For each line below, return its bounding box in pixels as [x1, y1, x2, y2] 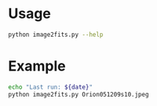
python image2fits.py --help [8, 31, 104, 38]
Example [8, 57, 66, 75]
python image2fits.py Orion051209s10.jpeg [8, 90, 149, 98]
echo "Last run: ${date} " [8, 83, 93, 91]
